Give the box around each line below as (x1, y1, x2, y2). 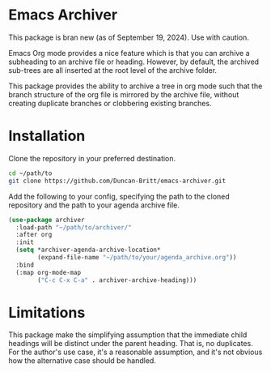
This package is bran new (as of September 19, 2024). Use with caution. (8, 32, 249, 42)
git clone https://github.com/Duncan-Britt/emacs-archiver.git (8, 177, 227, 185)
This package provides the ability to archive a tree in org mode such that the (8, 81, 263, 91)
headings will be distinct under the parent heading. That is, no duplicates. (8, 339, 253, 348)
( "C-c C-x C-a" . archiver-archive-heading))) (37, 276, 197, 284)
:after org (15, 231, 53, 239)
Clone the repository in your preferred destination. (8, 153, 176, 163)
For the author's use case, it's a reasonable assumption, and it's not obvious (8, 347, 263, 357)
